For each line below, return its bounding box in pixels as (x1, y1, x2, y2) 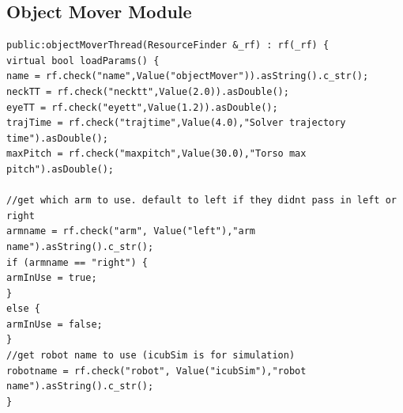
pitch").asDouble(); (6, 163, 115, 175)
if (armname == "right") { (6, 256, 148, 268)
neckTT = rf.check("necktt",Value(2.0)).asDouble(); (6, 85, 289, 97)
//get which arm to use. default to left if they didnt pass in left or (6, 195, 397, 206)
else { (6, 303, 40, 315)
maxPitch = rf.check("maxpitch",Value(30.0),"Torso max (6, 148, 307, 160)
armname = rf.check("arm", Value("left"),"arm (6, 225, 255, 237)
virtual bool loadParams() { (6, 55, 160, 66)
